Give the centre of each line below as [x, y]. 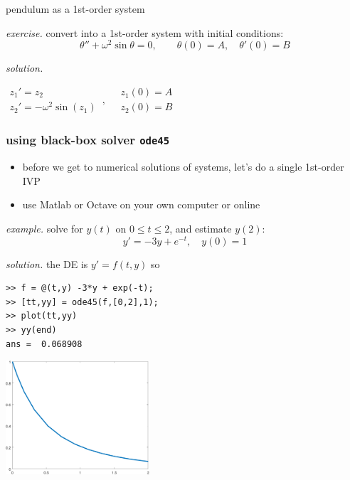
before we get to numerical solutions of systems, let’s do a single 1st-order [183, 167]
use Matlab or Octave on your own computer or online [141, 204]
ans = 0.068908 [44, 344]
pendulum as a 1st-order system [75, 9]
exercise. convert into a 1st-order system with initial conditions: [145, 32]
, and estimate [201, 229]
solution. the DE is [47, 263]
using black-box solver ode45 [88, 140]
